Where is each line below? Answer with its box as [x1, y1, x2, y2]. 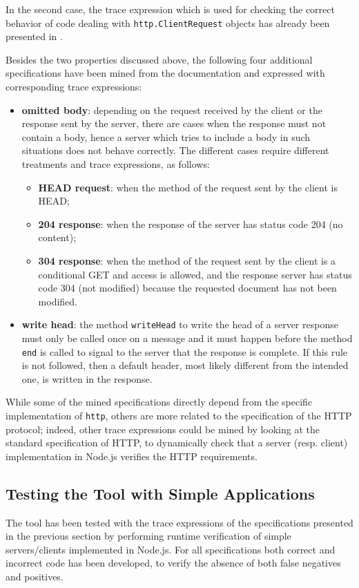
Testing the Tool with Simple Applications [6, 482, 315, 504]
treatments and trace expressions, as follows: [21, 157, 210, 171]
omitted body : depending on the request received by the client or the [21, 102, 322, 117]
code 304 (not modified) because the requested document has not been [38, 281, 337, 295]
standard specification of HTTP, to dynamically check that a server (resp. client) [6, 435, 348, 450]
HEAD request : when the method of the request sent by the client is [38, 180, 338, 194]
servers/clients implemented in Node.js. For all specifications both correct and [6, 542, 336, 556]
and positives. [6, 569, 64, 584]
